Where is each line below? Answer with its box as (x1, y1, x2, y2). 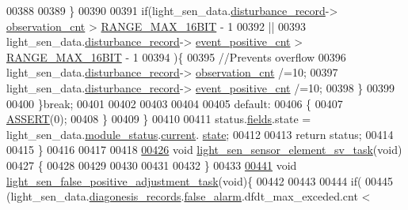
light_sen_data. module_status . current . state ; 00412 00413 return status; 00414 (6, 126, 394, 142)
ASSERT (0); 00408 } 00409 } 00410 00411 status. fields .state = (6, 111, 311, 127)
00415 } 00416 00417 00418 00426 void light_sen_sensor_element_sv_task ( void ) (6, 141, 402, 158)
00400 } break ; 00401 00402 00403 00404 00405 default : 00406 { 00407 (6, 95, 343, 111)
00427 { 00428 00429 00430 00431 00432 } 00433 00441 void (6, 156, 297, 173)
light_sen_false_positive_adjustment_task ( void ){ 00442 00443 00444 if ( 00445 (6, 172, 394, 189)
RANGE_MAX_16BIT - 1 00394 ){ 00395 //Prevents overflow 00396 (6, 48, 346, 65)
